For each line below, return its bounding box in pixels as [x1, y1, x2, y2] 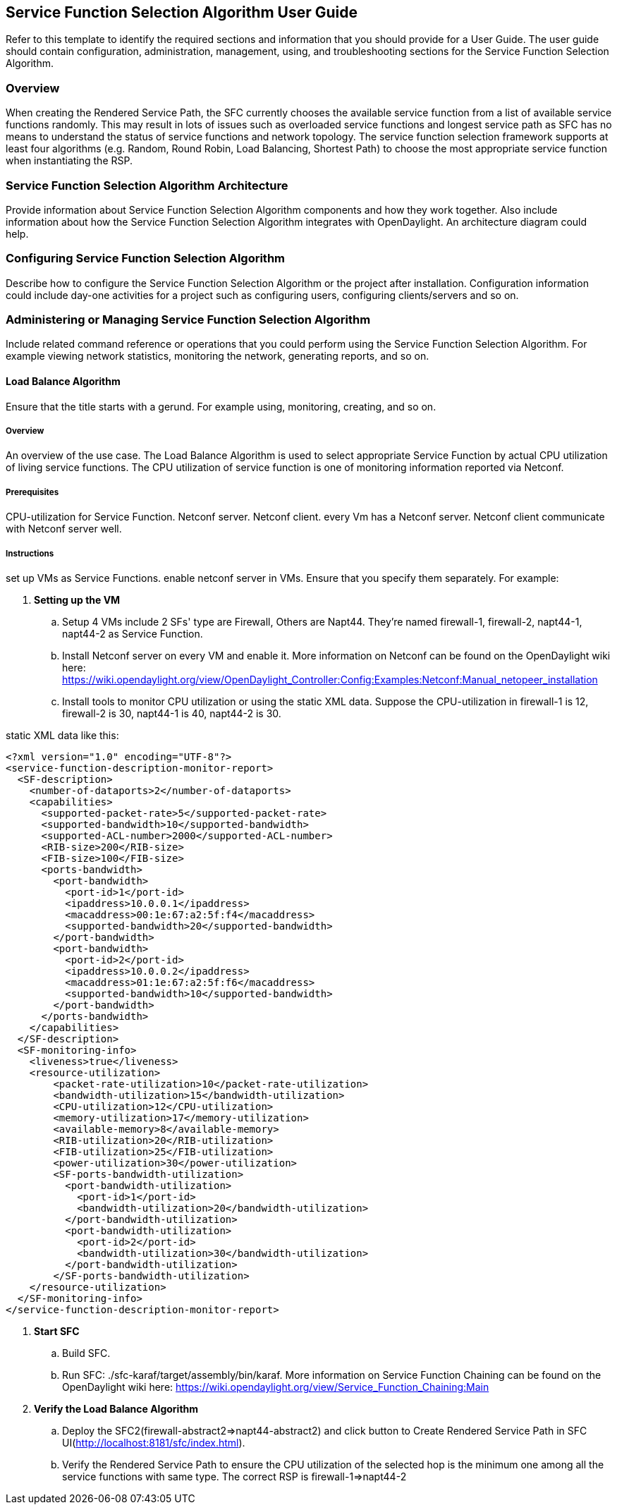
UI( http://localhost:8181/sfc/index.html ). [62, 1436, 245, 1449]
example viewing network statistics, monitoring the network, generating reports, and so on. [6, 350, 429, 363]
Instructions [6, 548, 54, 559]
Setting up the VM [34, 593, 121, 606]
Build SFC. [62, 1346, 111, 1359]
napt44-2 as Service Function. [62, 627, 203, 640]
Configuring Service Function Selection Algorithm [6, 251, 286, 266]
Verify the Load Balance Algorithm [34, 1402, 199, 1415]
